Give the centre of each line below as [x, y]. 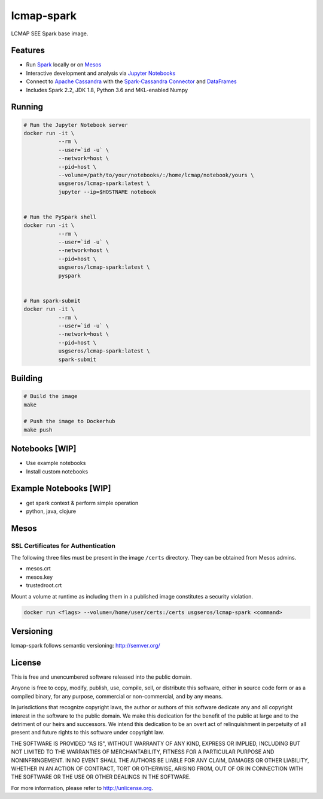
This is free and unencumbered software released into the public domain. [101, 677]
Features [28, 51]
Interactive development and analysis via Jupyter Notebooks [101, 73]
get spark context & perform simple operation [82, 503]
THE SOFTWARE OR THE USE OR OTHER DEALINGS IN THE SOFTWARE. [101, 777]
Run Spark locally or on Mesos [64, 65]
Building [27, 378]
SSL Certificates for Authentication [63, 546]
